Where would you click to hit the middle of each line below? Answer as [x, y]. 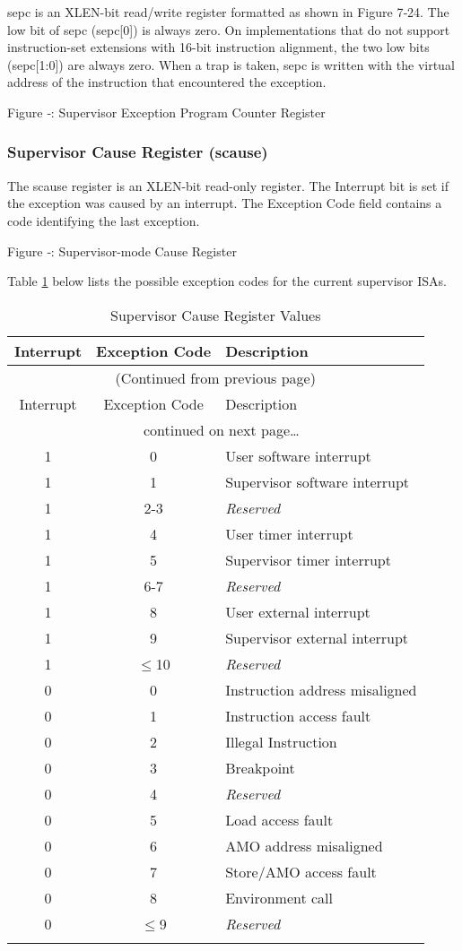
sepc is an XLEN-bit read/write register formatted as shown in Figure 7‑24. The [228, 12]
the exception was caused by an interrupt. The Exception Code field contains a [225, 203]
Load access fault [279, 819]
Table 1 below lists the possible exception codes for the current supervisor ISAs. [227, 281]
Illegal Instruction [281, 741]
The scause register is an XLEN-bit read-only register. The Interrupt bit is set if [228, 185]
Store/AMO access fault [301, 871]
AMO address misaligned [304, 845]
